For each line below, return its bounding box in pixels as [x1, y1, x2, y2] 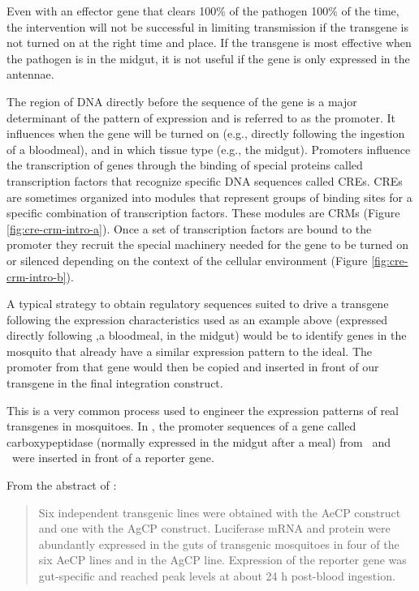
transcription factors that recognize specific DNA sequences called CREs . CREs [6, 172, 403, 189]
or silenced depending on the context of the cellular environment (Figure [6, 251, 368, 268]
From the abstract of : [6, 477, 117, 494]
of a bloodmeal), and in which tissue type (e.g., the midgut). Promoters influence [6, 140, 411, 157]
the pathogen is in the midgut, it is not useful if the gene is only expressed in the [6, 49, 410, 66]
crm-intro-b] [6, 268, 67, 285]
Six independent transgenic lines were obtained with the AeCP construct [38, 503, 401, 520]
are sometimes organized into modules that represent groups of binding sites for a [6, 188, 413, 205]
